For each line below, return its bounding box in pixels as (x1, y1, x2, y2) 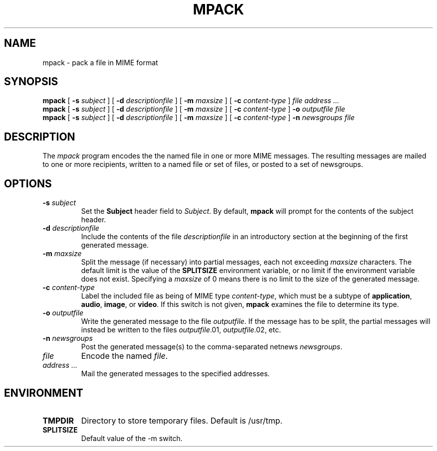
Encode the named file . (81, 351, 168, 361)
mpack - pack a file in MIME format (42, 58, 158, 67)
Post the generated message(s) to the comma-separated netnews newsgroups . (81, 342, 343, 351)
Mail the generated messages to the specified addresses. (81, 369, 270, 378)
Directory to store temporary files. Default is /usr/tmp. (81, 415, 283, 426)
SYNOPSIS (4, 75, 58, 88)
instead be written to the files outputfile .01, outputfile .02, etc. (81, 325, 281, 334)
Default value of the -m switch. (81, 434, 183, 443)
